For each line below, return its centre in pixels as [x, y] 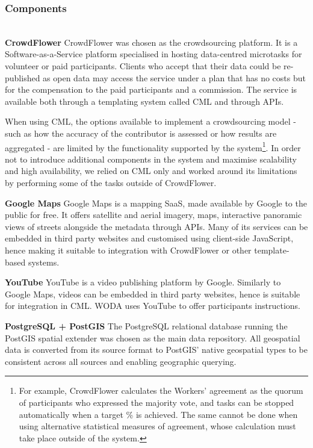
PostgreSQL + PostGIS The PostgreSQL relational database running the [146, 325]
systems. [44, 262]
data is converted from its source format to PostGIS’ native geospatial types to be [156, 350]
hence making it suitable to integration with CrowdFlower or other [128, 250]
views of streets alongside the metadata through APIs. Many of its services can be [156, 226]
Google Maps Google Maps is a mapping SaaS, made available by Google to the [156, 203]
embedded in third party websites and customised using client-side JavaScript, [149, 238]
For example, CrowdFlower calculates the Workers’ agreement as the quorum [161, 390]
